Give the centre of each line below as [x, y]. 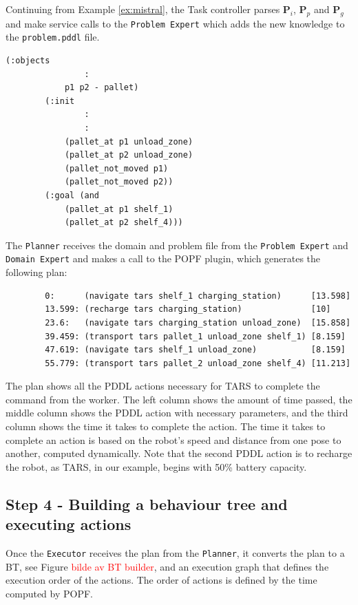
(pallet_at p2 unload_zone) [129, 155]
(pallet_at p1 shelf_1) [119, 209]
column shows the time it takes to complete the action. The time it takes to [166, 426]
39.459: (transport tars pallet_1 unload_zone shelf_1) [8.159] [195, 336]
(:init [60, 101]
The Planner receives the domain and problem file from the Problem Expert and [177, 245]
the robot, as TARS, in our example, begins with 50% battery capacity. [156, 466]
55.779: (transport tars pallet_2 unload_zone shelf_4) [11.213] [198, 363]
